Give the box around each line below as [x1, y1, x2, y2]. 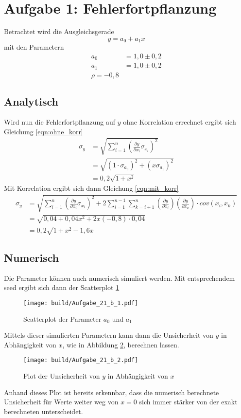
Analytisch [4, 94, 58, 109]
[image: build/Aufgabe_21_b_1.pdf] [23, 299, 138, 307]
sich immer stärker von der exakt [139, 397, 238, 407]
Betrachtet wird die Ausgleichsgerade [4, 26, 114, 36]
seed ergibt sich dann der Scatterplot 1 [4, 282, 120, 292]
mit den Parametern [4, 42, 64, 52]
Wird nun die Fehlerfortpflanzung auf [4, 116, 116, 127]
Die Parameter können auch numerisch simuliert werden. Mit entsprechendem [4, 273, 235, 283]
